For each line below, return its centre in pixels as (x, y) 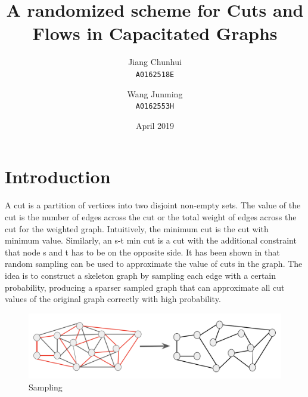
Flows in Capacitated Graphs (155, 33)
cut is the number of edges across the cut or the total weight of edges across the (151, 216)
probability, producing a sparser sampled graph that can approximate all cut (145, 287)
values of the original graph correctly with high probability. (113, 299)
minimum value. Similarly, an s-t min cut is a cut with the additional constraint (151, 240)
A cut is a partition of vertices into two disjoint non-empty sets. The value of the (153, 205)
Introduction (58, 176)
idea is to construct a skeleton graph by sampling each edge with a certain (140, 275)
